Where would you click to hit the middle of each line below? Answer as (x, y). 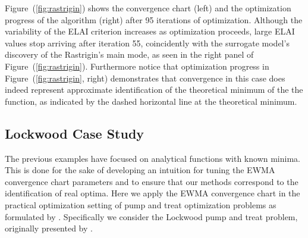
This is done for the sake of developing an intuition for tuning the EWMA (140, 170)
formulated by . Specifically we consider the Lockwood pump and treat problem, (151, 216)
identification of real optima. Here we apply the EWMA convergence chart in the (153, 193)
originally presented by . (49, 228)
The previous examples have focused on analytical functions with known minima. (153, 158)
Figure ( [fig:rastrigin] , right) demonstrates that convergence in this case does (145, 78)
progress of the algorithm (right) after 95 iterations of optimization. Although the (154, 19)
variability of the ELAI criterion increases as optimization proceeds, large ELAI (150, 31)
